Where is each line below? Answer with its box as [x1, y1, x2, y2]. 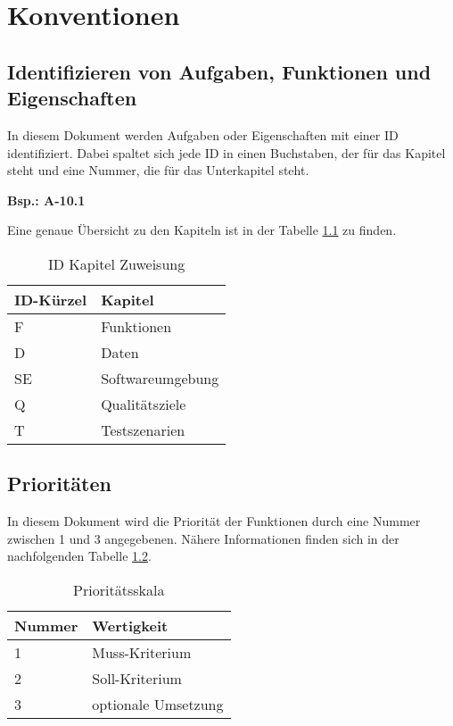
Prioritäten [7, 470, 111, 497]
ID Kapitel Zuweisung [48, 253, 185, 274]
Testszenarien [101, 419, 185, 440]
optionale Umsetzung [92, 693, 224, 714]
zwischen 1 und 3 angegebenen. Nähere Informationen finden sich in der [7, 529, 399, 547]
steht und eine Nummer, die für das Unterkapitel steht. [7, 161, 309, 179]
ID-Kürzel [14, 288, 87, 310]
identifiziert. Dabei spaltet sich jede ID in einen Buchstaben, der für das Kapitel [7, 143, 446, 162]
